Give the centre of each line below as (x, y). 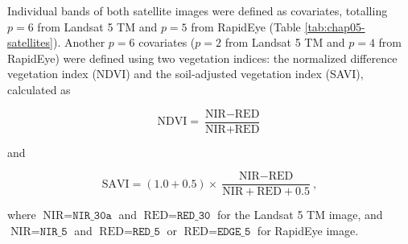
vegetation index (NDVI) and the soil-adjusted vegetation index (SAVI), (185, 74)
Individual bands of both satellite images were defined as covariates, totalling (198, 10)
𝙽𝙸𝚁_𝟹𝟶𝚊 (92, 216)
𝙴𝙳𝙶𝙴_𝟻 (234, 232)
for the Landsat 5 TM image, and (300, 215)
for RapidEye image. (308, 230)
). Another (79, 42)
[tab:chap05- (335, 26)
